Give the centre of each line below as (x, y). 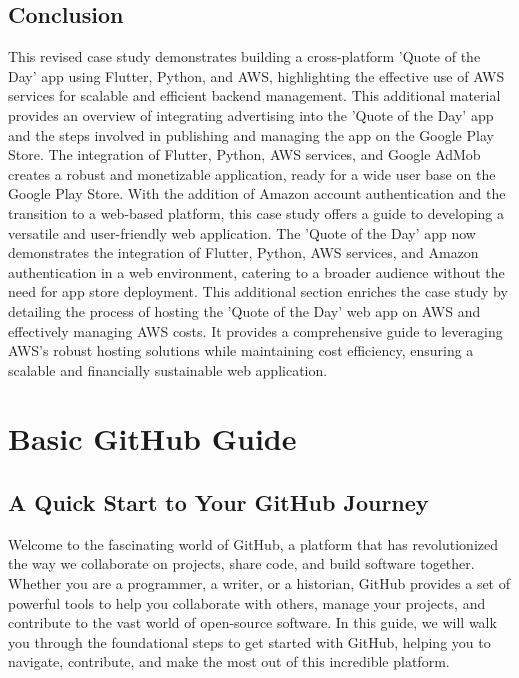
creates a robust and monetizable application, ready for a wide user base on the (252, 173)
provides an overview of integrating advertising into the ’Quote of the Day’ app (251, 114)
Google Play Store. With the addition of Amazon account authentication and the (257, 193)
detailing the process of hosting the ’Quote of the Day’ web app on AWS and (244, 310)
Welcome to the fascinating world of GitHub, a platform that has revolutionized (253, 543)
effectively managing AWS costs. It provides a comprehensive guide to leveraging (255, 330)
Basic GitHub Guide (152, 438)
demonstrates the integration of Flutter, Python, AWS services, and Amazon (243, 252)
